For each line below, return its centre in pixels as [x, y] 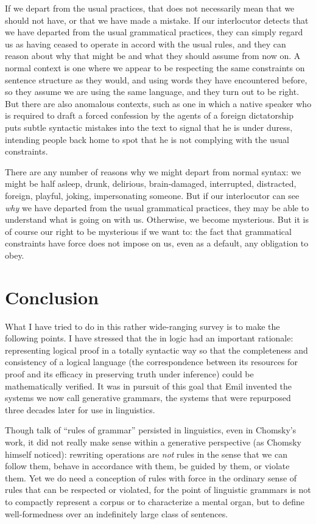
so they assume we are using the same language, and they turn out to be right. [152, 92]
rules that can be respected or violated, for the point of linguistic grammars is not [158, 490]
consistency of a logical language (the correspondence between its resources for [151, 362]
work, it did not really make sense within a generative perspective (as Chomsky [153, 442]
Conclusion [52, 297]
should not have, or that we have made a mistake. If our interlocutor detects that [157, 20]
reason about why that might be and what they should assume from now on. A [153, 56]
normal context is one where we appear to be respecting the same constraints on [155, 67]
